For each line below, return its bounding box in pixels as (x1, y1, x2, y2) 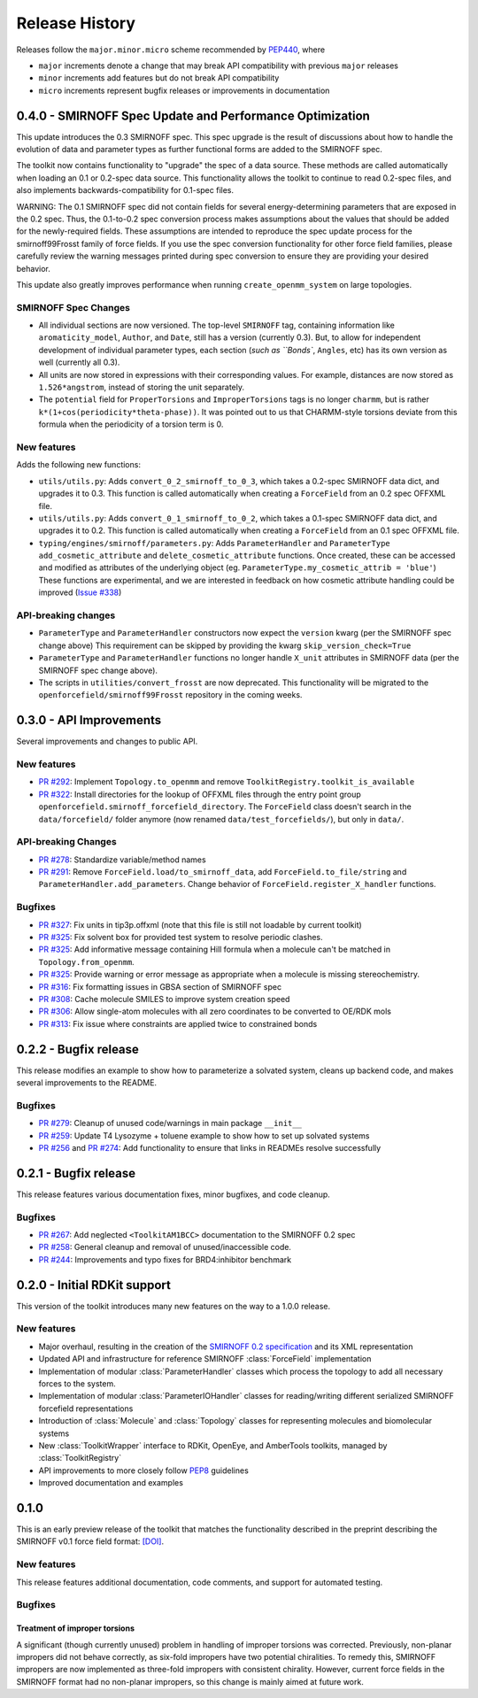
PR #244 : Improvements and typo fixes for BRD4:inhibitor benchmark (38, 1254, 292, 1265)
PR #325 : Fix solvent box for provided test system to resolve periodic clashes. (38, 932, 323, 942)
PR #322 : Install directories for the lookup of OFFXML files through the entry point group (38, 789, 362, 799)
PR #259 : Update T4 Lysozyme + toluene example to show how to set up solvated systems (38, 1130, 370, 1141)
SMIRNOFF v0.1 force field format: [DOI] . (16, 1536, 165, 1547)
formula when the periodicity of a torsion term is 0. (38, 419, 224, 429)
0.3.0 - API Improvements (16, 713, 162, 728)
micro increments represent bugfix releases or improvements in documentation (38, 85, 330, 96)
